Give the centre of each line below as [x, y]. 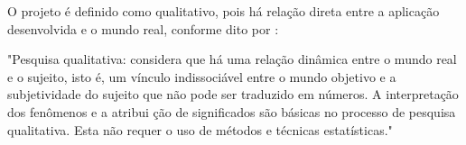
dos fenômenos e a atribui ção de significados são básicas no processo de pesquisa [232, 111]
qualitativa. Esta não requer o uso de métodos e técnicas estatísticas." [200, 129]
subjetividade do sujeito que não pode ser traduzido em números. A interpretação [233, 94]
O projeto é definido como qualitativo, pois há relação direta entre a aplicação [224, 11]
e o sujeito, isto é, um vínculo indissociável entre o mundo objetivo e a [202, 76]
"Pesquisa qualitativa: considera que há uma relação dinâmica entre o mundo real [232, 59]
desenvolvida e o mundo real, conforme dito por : [143, 28]
